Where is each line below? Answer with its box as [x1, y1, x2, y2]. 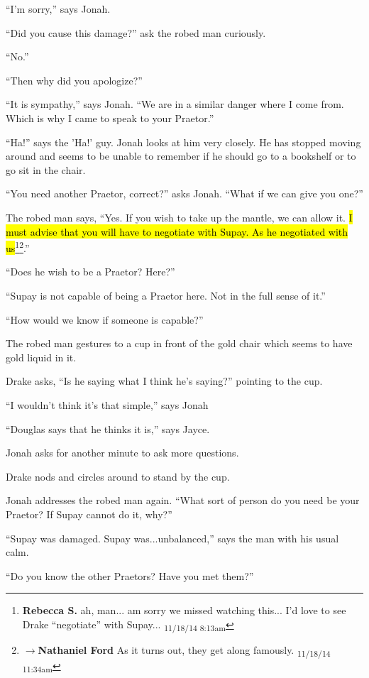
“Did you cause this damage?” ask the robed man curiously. [6, 25, 266, 40]
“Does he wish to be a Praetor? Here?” [6, 264, 175, 279]
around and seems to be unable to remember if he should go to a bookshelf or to [6, 148, 356, 163]
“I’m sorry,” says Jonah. [6, 1, 111, 16]
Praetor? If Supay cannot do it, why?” [6, 506, 172, 521]
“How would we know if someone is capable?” [6, 312, 204, 327]
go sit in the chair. [6, 162, 86, 177]
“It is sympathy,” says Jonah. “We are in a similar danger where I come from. [6, 97, 344, 111]
